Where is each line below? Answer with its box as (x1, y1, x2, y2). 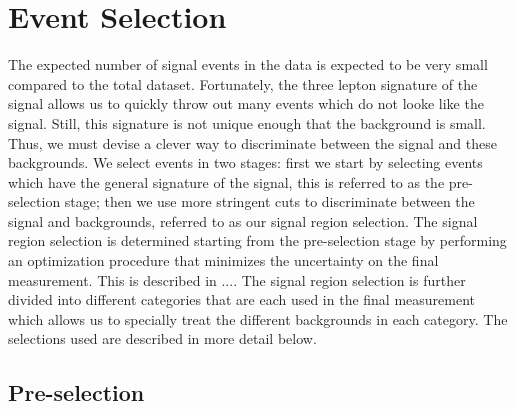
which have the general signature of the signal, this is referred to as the (8, 171, 445, 192)
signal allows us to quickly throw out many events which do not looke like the (8, 93, 484, 114)
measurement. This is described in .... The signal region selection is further (8, 269, 466, 290)
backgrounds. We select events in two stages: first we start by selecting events (8, 152, 483, 173)
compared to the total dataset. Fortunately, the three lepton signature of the (8, 73, 478, 94)
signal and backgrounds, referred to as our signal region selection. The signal (8, 210, 478, 231)
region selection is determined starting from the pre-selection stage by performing (8, 230, 507, 251)
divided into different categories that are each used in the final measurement (8, 289, 476, 310)
